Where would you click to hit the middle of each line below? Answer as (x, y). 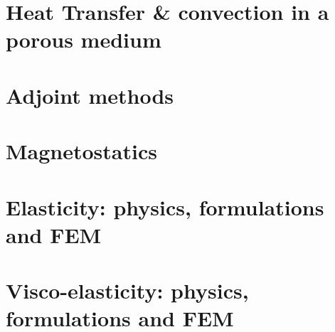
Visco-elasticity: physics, (127, 290)
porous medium (84, 39)
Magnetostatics (81, 151)
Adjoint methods (90, 95)
